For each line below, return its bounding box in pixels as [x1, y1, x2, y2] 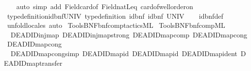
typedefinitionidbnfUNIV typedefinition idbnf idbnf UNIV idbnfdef [7, 11, 223, 21]
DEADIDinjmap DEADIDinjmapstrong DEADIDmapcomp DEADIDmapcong [10, 29, 248, 39]
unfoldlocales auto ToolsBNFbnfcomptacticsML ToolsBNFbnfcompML [7, 20, 225, 30]
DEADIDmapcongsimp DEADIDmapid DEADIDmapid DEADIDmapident [10, 48, 237, 58]
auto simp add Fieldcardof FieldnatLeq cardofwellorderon [16, 1, 193, 11]
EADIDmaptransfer [4, 58, 63, 68]
